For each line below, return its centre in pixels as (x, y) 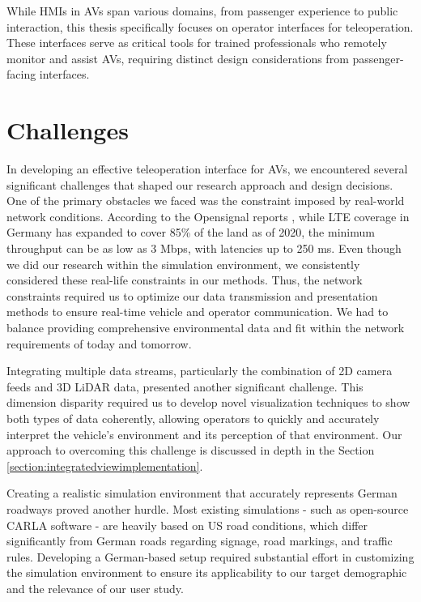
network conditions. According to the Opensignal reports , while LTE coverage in (208, 216)
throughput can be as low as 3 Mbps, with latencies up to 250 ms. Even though (204, 248)
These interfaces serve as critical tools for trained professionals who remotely (197, 43)
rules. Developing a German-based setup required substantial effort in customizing (210, 556)
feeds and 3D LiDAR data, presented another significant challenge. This (185, 386)
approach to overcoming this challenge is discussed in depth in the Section (191, 450)
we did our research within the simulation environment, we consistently (183, 264)
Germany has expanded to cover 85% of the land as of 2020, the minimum (191, 232)
